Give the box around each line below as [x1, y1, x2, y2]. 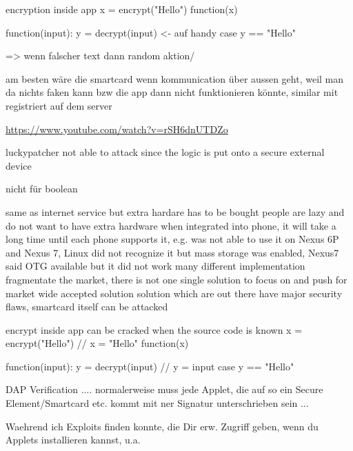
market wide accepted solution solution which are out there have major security [6, 285, 343, 300]
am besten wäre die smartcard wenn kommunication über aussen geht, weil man [6, 71, 344, 86]
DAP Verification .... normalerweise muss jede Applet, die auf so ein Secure [6, 382, 323, 397]
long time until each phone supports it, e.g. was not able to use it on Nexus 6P [6, 232, 339, 246]
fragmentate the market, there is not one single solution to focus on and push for [6, 272, 347, 286]
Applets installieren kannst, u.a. [6, 432, 141, 447]
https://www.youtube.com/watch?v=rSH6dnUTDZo [6, 121, 228, 136]
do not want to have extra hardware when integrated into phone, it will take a [6, 218, 336, 232]
